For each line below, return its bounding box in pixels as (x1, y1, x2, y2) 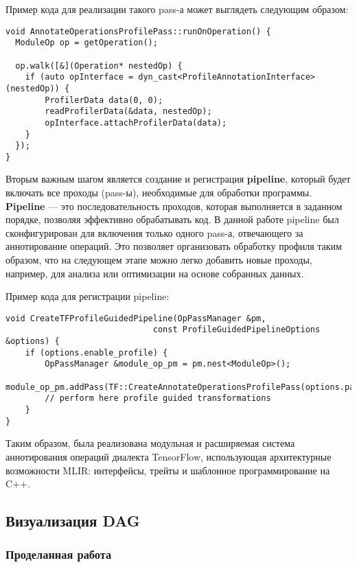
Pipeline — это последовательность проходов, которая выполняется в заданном (5, 198, 343, 213)
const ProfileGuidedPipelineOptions (152, 325, 321, 335)
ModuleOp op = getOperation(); (15, 38, 158, 48)
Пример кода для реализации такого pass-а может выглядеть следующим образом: (5, 2, 349, 16)
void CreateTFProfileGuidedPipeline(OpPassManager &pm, (5, 313, 266, 323)
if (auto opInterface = (25, 72, 134, 82)
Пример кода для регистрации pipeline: (5, 289, 170, 303)
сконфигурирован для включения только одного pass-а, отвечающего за (5, 225, 303, 240)
